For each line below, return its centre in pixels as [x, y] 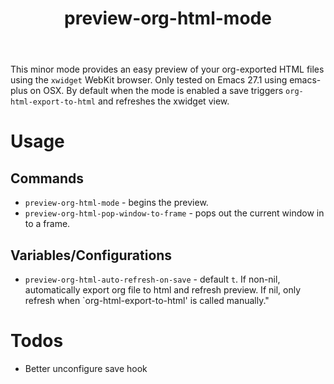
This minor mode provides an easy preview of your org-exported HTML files [167, 69]
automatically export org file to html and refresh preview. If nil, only [163, 290]
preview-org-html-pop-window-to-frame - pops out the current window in [174, 213]
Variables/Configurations [91, 255]
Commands [47, 178]
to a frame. [47, 224]
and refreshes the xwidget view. [163, 101]
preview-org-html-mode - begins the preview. [116, 203]
